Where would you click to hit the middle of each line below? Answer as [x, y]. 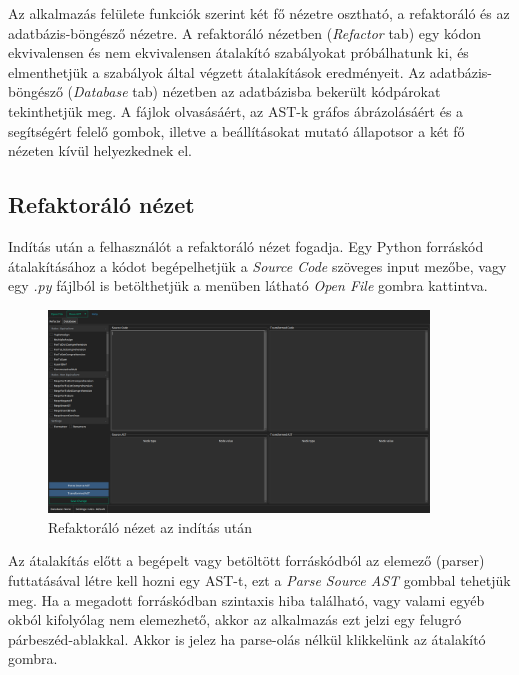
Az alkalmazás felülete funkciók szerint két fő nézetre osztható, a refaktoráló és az [259, 13]
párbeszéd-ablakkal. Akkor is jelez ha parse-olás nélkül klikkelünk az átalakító [247, 638]
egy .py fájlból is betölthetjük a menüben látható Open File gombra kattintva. [248, 285]
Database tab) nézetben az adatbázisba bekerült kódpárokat [257, 91]
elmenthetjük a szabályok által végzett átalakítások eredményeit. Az [217, 71]
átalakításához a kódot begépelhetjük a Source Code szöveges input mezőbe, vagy [257, 265]
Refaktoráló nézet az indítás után [150, 526]
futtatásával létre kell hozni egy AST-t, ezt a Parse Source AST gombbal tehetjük [259, 579]
